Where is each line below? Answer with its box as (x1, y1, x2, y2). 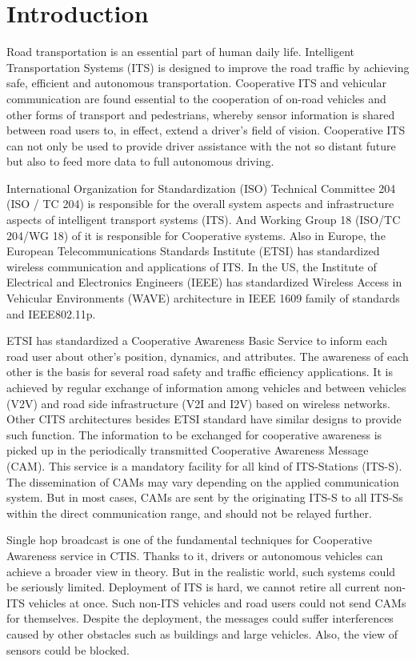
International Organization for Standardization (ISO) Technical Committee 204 (6, 179, 396, 196)
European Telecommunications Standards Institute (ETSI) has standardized (6, 242, 380, 259)
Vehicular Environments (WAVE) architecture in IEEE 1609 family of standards (6, 290, 400, 306)
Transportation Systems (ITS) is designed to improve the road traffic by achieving (6, 58, 410, 75)
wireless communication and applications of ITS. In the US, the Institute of (6, 258, 377, 274)
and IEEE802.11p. (6, 305, 96, 322)
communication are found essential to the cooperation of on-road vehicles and (6, 90, 386, 106)
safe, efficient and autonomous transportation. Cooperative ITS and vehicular (6, 74, 386, 91)
